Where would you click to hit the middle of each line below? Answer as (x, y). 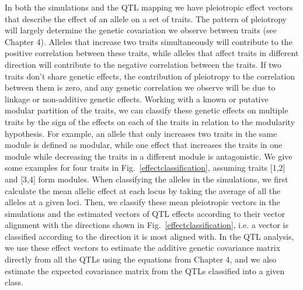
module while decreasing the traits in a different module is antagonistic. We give (149, 156)
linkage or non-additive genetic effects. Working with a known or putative (137, 99)
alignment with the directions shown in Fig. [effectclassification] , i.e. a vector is (147, 225)
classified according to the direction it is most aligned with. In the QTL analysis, (149, 236)
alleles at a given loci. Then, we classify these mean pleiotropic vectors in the (142, 202)
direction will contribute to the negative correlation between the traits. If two (143, 64)
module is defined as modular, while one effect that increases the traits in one (144, 145)
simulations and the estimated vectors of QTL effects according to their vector (145, 213)
